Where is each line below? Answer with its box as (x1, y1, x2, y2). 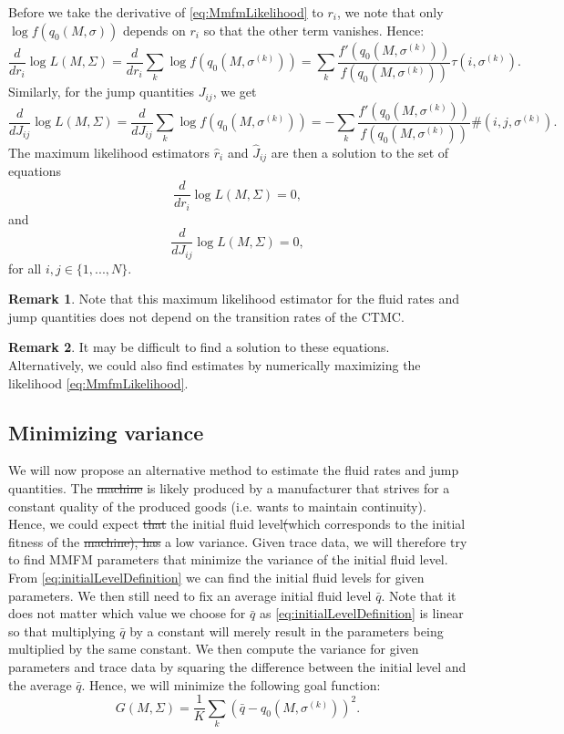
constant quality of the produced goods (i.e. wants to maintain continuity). (8, 496, 426, 515)
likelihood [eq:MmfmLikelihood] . (8, 373, 189, 392)
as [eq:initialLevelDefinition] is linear (259, 604, 464, 623)
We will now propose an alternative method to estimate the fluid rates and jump (8, 460, 459, 480)
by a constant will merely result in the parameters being (129, 621, 444, 640)
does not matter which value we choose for (8, 604, 246, 623)
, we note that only (336, 3, 444, 21)
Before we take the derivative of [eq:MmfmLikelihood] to (8, 3, 323, 21)
